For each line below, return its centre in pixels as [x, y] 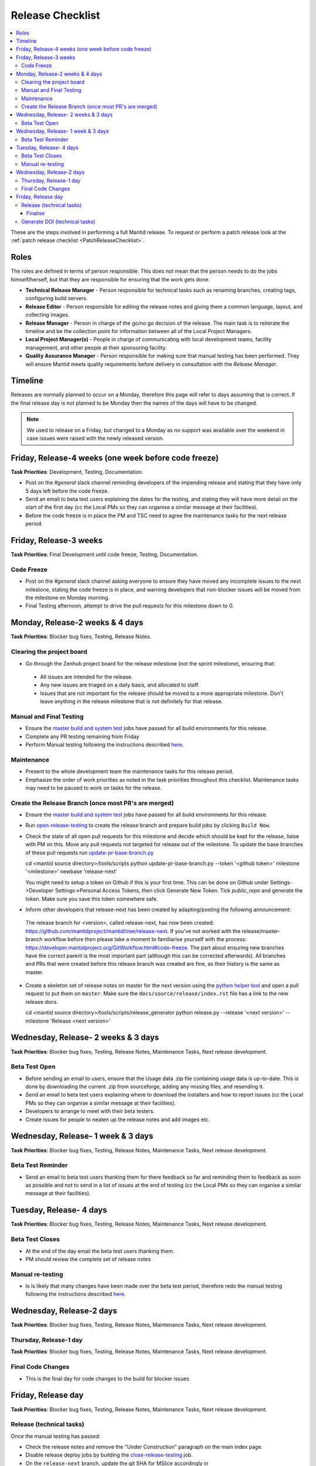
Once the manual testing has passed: [56, 1436]
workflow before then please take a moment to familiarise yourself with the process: [145, 939]
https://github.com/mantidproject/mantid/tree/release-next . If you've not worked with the [133, 931]
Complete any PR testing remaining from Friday [83, 737]
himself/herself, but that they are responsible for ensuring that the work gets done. [110, 279]
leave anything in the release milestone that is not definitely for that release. [131, 701]
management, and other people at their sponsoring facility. [96, 347]
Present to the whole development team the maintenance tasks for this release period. [129, 772]
